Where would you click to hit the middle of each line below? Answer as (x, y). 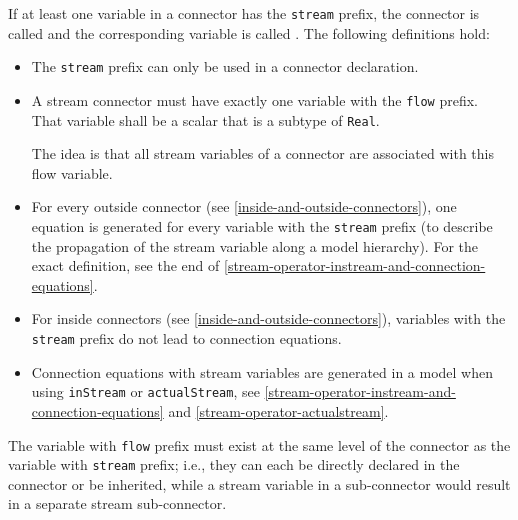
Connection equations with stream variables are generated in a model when (262, 371)
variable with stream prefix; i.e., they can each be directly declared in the (234, 464)
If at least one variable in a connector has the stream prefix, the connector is (244, 13)
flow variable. (72, 172)
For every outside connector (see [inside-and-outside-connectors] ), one (244, 206)
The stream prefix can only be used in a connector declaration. (225, 66)
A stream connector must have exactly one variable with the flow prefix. (254, 99)
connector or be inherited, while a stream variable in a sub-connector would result (259, 483)
